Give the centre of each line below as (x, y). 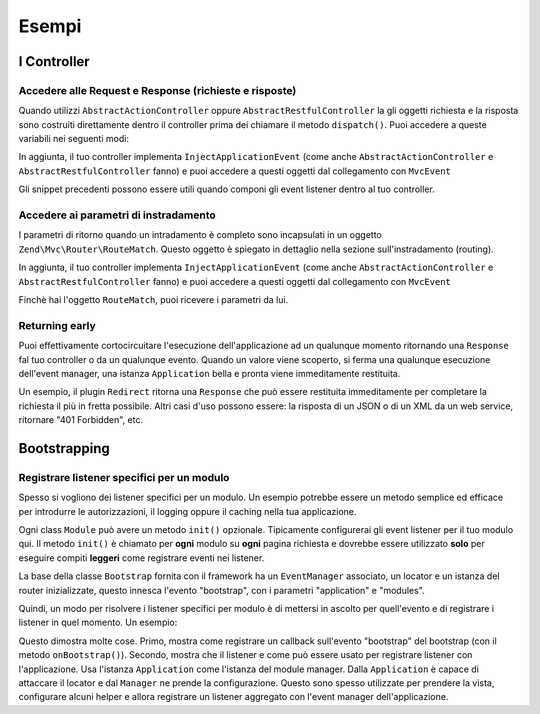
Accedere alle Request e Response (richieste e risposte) (157, 90)
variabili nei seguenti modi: (74, 139)
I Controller (54, 61)
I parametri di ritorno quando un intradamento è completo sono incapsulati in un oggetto (200, 235)
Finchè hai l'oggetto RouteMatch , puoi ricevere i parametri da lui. (153, 299)
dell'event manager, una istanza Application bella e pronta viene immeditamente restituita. (209, 373)
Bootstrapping (64, 448)
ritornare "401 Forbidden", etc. (81, 420)
